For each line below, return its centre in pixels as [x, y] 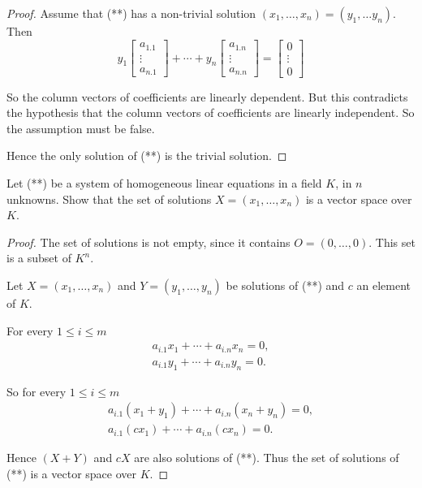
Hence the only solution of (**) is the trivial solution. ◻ [147, 155]
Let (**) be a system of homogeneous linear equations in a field [164, 183]
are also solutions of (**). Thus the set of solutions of [267, 458]
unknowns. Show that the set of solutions [109, 199]
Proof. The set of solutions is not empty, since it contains [149, 242]
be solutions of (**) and [285, 285]
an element [383, 285]
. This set [392, 242]
